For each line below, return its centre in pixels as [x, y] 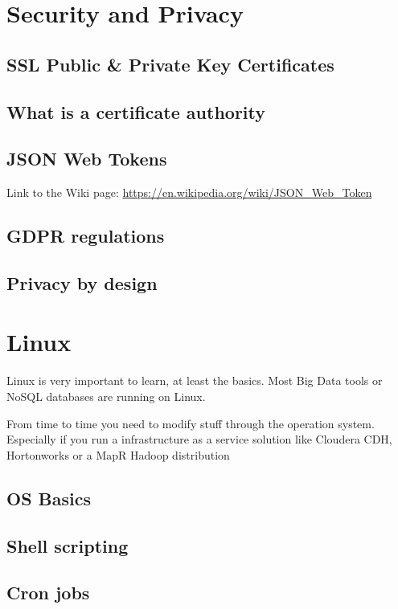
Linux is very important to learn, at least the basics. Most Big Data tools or [195, 380]
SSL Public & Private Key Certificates [170, 64]
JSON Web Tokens [87, 159]
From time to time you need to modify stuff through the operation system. [191, 423]
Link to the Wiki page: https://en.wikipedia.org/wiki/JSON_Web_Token [189, 192]
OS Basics [49, 498]
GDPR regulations [86, 236]
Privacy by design [82, 282]
